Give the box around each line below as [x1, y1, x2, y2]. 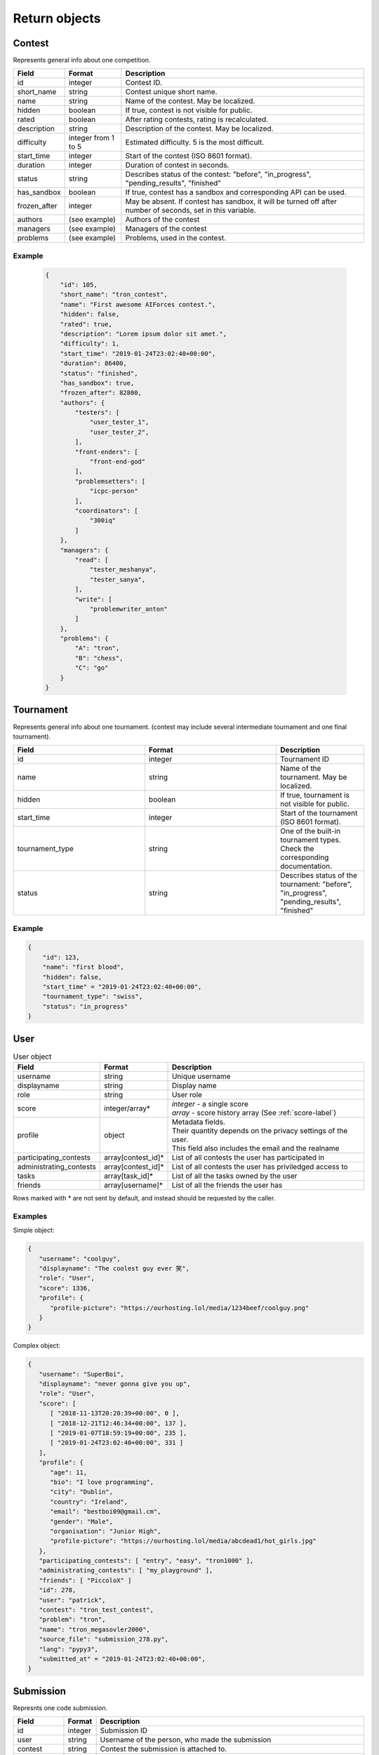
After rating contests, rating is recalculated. [125, 114, 269, 124]
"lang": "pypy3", [39, 1645, 98, 1653]
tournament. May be [279, 772, 347, 782]
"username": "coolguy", [39, 1254, 121, 1263]
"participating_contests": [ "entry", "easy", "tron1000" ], [39, 1557, 254, 1565]
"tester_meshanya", [89, 566, 157, 574]
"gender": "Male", [50, 1517, 114, 1525]
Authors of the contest [125, 215, 200, 225]
